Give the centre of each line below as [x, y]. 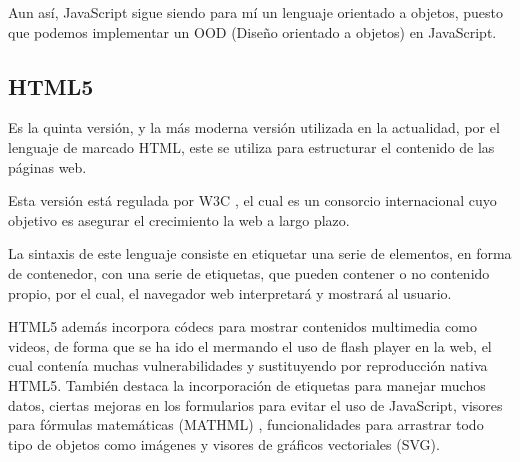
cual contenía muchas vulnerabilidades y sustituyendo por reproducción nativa [248, 365]
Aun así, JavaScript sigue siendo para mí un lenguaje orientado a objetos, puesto [255, 12]
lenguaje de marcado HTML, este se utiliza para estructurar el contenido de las [251, 146]
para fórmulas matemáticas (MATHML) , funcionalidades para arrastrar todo [246, 424]
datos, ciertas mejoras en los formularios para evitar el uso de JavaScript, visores [255, 404]
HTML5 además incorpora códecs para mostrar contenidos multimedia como [242, 326]
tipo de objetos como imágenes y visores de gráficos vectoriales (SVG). [224, 443]
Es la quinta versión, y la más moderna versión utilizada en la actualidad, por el [254, 127]
